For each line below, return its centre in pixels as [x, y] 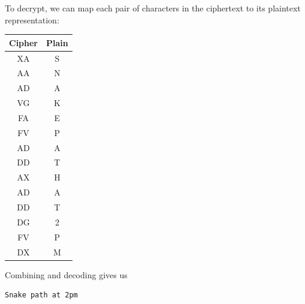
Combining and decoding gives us [66, 274]
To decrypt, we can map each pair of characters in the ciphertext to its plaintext [153, 8]
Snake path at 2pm [41, 295]
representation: [32, 19]
